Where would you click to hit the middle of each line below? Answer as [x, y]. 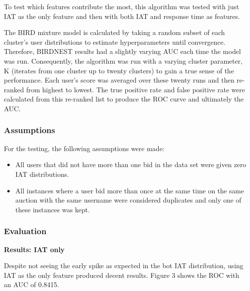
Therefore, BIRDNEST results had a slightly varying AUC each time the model [123, 51]
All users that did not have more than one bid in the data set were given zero [131, 164]
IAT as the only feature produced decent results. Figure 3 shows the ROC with [122, 275]
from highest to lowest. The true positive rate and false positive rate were [135, 89]
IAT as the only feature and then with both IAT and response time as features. [122, 16]
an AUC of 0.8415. [32, 284]
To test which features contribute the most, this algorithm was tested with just [122, 6]
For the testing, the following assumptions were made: [84, 148]
